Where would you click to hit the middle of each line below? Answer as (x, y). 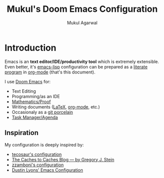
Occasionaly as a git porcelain (42, 112)
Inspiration (22, 133)
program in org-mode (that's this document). (50, 72)
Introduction (31, 48)
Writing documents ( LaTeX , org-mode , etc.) (56, 107)
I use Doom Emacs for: (28, 81)
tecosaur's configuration (37, 154)
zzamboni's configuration (38, 165)
